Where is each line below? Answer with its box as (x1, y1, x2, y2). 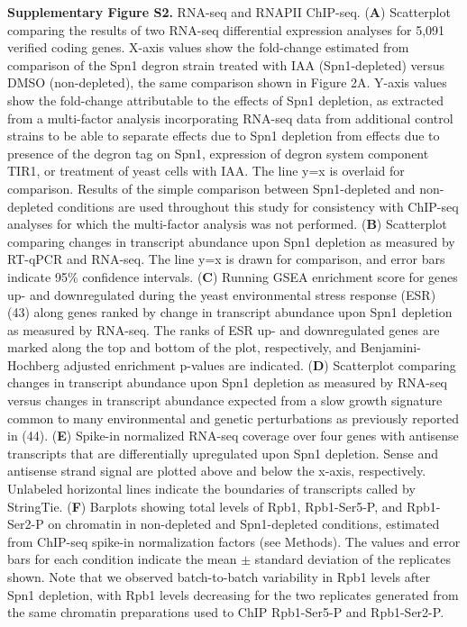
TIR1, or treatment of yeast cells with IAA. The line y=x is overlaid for (7, 161, 405, 180)
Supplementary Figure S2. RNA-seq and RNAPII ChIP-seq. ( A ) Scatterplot (7, 3, 451, 21)
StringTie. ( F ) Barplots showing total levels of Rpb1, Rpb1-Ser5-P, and (7, 496, 403, 515)
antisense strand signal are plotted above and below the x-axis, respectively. (7, 461, 426, 480)
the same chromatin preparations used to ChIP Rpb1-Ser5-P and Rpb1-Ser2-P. (7, 603, 444, 622)
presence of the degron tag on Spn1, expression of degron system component (7, 143, 429, 162)
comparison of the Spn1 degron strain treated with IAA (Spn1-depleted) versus (7, 55, 445, 74)
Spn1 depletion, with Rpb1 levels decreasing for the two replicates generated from (7, 585, 459, 604)
